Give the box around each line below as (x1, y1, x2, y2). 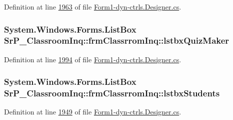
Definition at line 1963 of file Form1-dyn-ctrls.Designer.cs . (4, 2, 181, 12)
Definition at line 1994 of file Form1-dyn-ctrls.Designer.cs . (4, 54, 181, 64)
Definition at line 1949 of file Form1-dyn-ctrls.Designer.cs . (4, 106, 181, 117)
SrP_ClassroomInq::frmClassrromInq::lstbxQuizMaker (4, 34, 229, 47)
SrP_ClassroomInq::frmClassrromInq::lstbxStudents (4, 87, 220, 99)
